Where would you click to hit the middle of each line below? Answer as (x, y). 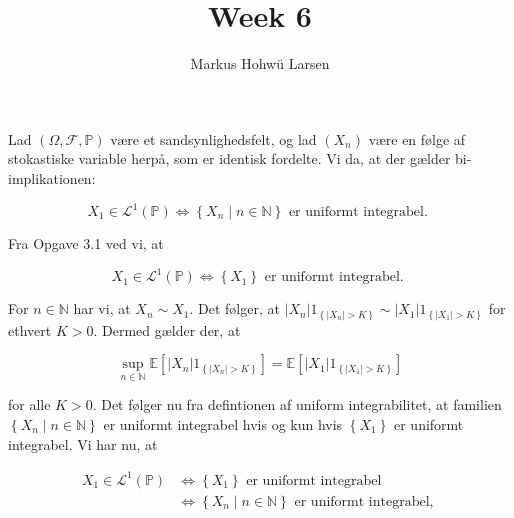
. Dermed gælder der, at (167, 329)
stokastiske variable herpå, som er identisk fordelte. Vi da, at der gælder (229, 158)
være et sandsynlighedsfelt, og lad (213, 138)
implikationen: (52, 177)
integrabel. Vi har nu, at (83, 443)
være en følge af (417, 138)
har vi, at (102, 308)
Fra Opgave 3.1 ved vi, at (86, 243)
